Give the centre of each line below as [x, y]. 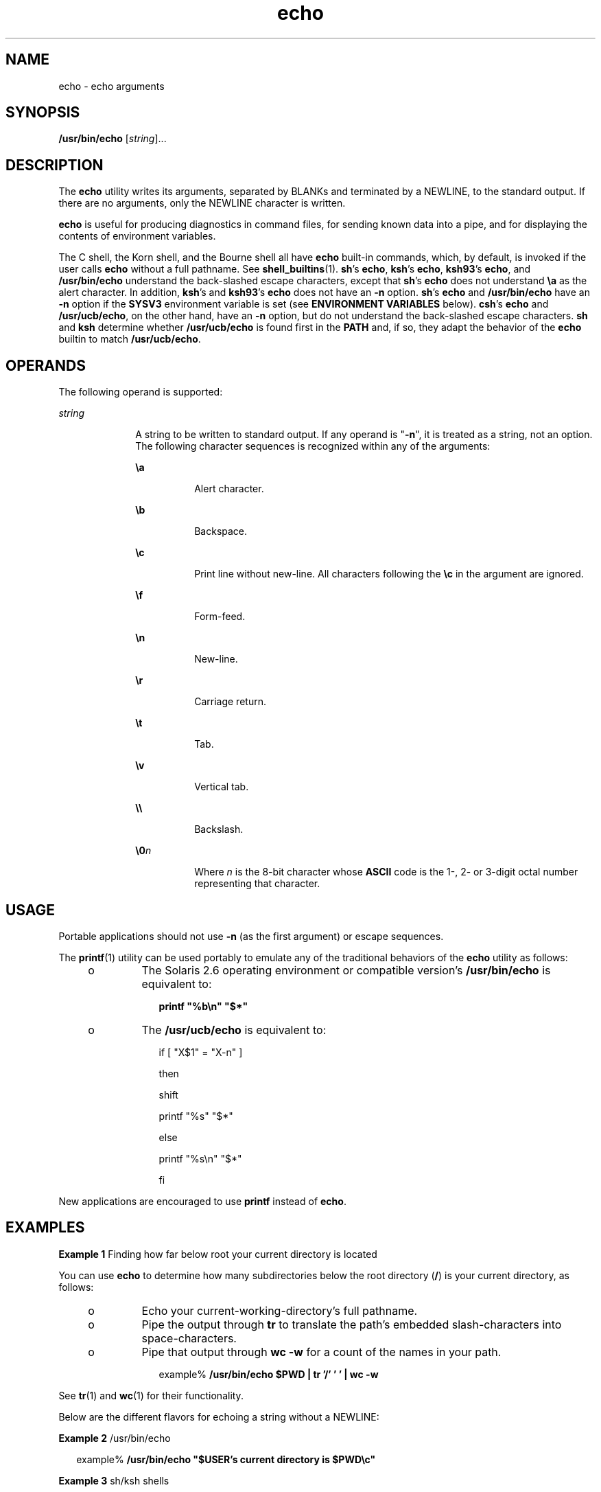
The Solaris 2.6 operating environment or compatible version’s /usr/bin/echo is [346, 970]
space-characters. [189, 1338]
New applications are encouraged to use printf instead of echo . [202, 1201]
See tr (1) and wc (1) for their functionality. [151, 1395]
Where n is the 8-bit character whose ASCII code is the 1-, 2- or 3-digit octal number [386, 872]
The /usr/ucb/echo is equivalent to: [234, 1030]
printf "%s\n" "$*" [200, 1158]
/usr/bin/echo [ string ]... [113, 139]
